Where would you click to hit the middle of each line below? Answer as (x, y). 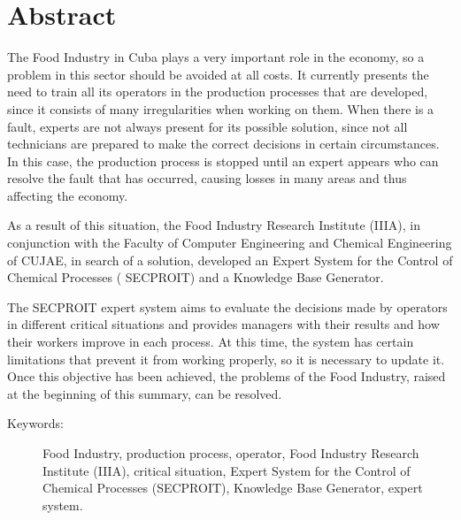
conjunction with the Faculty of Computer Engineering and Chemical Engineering (230, 243)
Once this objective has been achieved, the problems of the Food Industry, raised (227, 376)
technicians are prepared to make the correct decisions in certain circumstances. (223, 144)
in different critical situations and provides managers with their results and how (223, 324)
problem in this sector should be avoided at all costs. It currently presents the (218, 74)
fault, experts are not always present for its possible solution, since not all (207, 126)
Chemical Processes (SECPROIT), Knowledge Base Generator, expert (233, 488)
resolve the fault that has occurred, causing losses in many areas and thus (207, 178)
